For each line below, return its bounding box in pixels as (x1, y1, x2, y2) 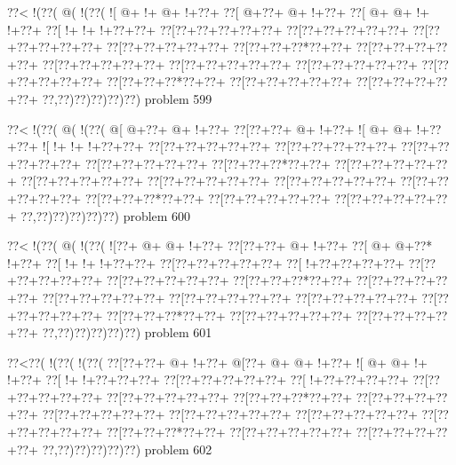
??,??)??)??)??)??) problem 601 (42, 323, 212, 342)
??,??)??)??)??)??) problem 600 (20, 206, 191, 225)
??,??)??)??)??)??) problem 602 (42, 439, 212, 458)
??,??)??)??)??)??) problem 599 (42, 89, 212, 107)
